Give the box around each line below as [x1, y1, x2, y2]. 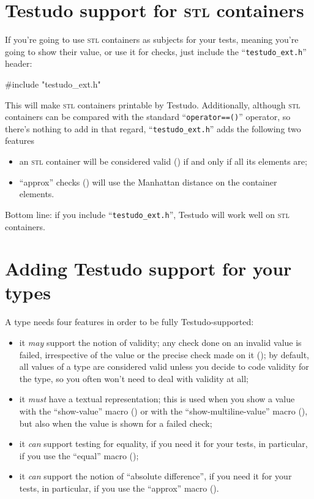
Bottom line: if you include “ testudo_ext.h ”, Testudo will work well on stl [5, 208, 290, 220]
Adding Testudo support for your [5, 256, 292, 281]
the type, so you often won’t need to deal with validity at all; [19, 372, 249, 385]
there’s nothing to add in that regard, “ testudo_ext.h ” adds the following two [5, 122, 301, 135]
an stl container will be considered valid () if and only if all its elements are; [19, 155, 307, 168]
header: [5, 57, 32, 70]
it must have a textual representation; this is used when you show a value [19, 392, 295, 405]
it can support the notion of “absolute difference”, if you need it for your [19, 470, 292, 482]
